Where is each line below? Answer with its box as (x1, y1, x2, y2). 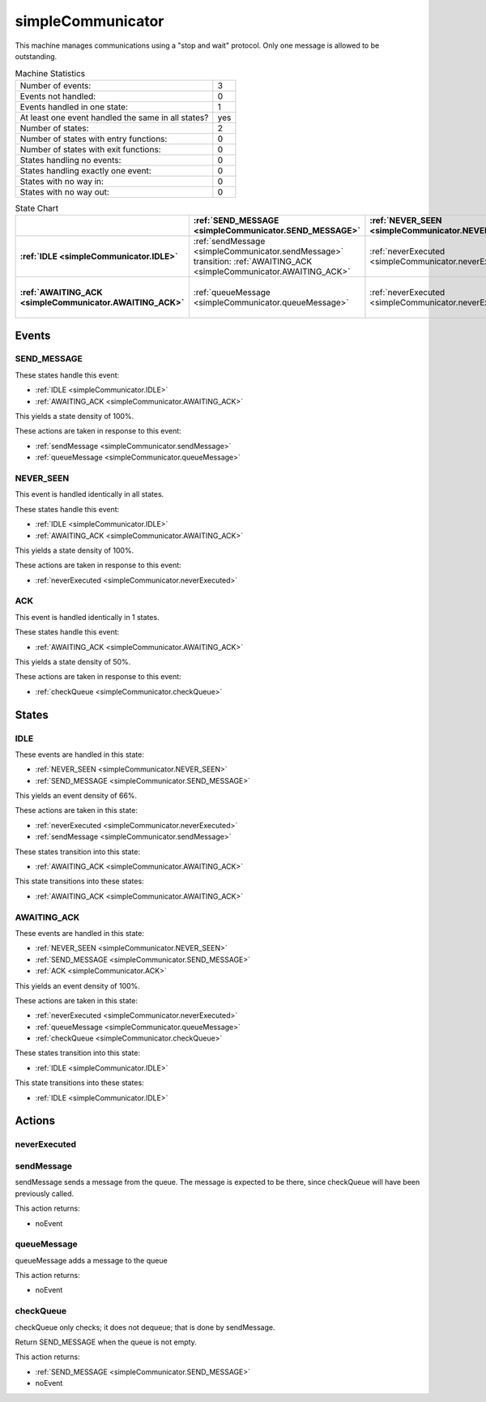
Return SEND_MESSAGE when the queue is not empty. (15, 1337, 198, 1347)
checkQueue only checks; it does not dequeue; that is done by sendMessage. (15, 1322, 275, 1332)
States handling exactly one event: (19, 165, 151, 176)
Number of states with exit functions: (19, 143, 161, 155)
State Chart (15, 203, 59, 214)
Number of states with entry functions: (19, 133, 168, 144)
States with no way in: (19, 175, 104, 186)
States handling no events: (19, 154, 122, 165)
